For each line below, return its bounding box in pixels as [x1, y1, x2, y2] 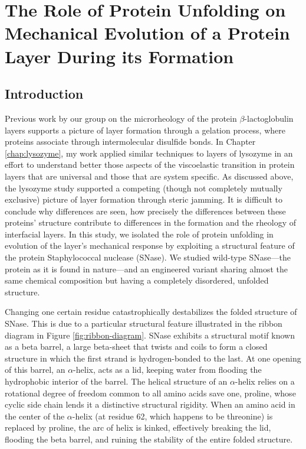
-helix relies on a [235, 375, 295, 388]
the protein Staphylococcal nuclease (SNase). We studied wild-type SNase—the [5, 251, 291, 263]
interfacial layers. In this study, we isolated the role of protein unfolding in [5, 227, 274, 240]
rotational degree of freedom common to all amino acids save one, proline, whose [5, 386, 296, 399]
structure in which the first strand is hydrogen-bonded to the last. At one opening [5, 352, 301, 364]
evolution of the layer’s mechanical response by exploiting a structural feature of [5, 239, 295, 252]
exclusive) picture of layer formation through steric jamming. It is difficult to [5, 193, 282, 206]
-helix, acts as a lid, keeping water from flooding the [73, 363, 262, 376]
